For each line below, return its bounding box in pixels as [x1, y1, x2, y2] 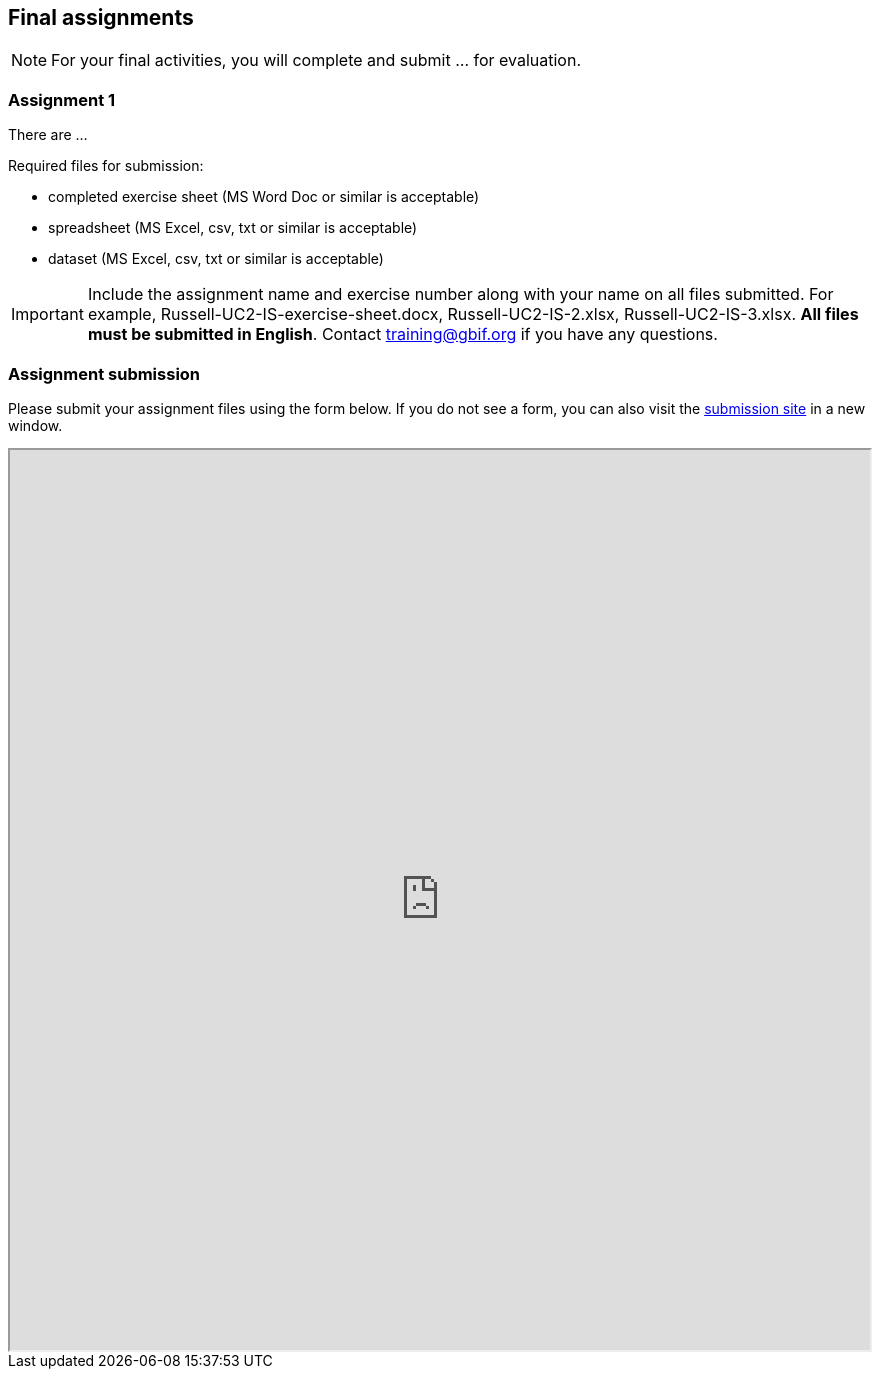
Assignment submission [8, 363, 201, 384]
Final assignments [8, 5, 194, 30]
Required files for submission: [8, 157, 204, 175]
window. [8, 416, 63, 434]
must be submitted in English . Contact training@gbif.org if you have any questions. [87, 324, 718, 345]
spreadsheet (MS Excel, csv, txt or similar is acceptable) [48, 219, 418, 237]
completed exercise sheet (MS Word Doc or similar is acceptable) [48, 188, 480, 206]
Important [11, 304, 84, 325]
